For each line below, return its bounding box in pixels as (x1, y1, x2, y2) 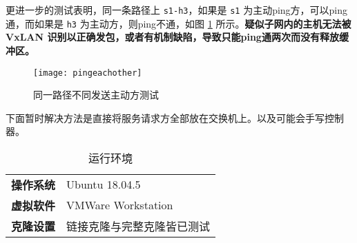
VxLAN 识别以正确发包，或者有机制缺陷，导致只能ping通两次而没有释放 (6, 30, 339, 44)
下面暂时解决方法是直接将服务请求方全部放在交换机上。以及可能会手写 (6, 110, 325, 125)
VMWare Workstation (66, 197, 173, 213)
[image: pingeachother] (33, 67, 142, 78)
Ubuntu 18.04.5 (66, 176, 141, 193)
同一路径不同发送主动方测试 (33, 87, 159, 102)
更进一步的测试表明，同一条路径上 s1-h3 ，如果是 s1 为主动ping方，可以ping (6, 3, 348, 17)
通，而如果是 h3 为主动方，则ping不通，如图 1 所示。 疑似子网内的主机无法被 (6, 16, 351, 30)
